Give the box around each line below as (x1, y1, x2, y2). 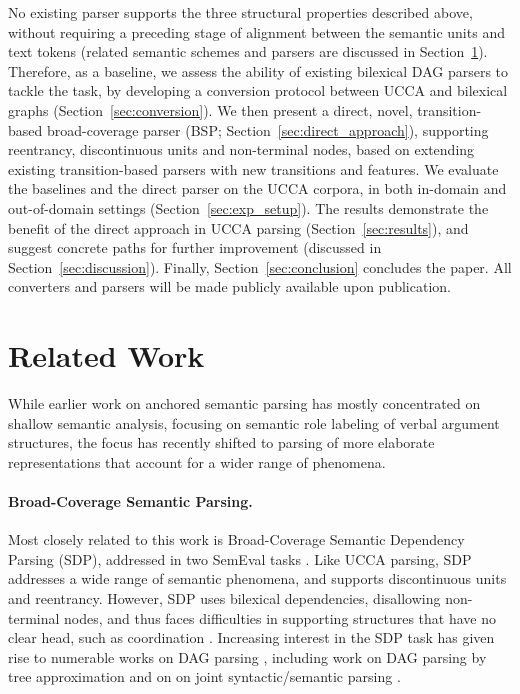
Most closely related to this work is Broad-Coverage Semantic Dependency (8, 529, 465, 550)
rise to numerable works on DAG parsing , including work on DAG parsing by (8, 646, 487, 667)
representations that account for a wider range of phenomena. (8, 451, 386, 472)
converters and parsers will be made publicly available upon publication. (8, 276, 451, 297)
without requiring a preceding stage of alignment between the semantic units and (8, 21, 505, 42)
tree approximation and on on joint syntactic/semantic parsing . (8, 666, 401, 687)
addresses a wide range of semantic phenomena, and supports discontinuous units (8, 568, 507, 589)
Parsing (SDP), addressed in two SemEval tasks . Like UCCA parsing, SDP (8, 548, 472, 569)
